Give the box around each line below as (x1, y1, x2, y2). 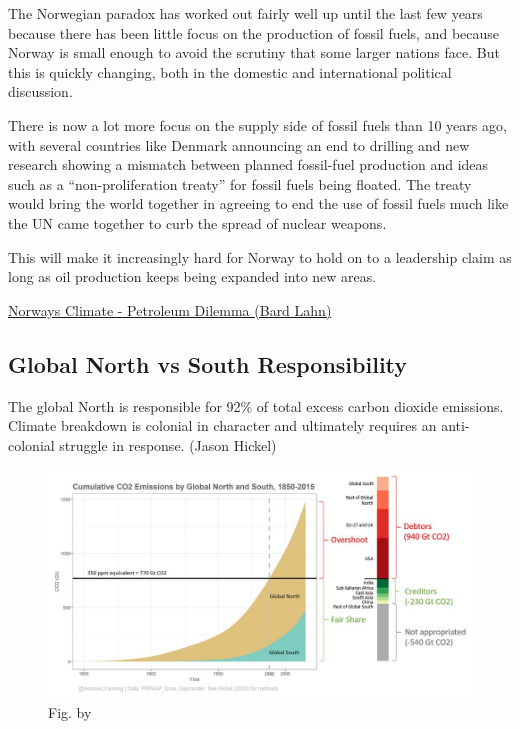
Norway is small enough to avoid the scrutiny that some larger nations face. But (8, 42, 500, 63)
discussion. (8, 81, 73, 102)
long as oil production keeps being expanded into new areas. (8, 266, 377, 287)
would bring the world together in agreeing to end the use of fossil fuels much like (8, 193, 509, 214)
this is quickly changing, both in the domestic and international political (8, 61, 452, 82)
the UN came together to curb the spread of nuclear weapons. (8, 212, 387, 233)
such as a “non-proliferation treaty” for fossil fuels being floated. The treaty (8, 173, 472, 194)
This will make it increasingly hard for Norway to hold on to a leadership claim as (8, 246, 512, 267)
